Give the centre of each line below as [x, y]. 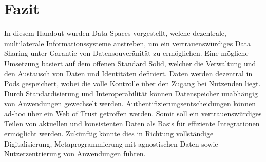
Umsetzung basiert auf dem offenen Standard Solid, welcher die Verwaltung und [130, 63]
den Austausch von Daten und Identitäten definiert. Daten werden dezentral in [128, 73]
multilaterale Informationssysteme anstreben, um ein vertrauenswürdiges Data [128, 43]
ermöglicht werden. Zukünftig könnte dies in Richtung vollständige [109, 134]
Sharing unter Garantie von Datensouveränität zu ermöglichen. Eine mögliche [126, 53]
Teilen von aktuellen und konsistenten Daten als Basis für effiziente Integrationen [132, 123]
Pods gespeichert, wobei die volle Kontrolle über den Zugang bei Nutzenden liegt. [132, 83]
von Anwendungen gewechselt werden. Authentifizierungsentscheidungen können [130, 103]
